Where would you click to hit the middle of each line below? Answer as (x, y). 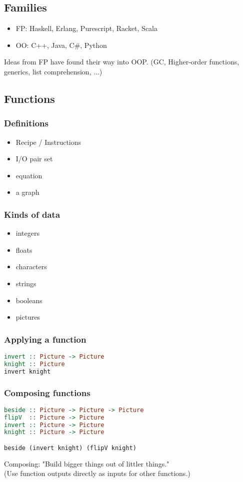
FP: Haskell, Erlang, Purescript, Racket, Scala (87, 28)
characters (31, 266)
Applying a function (45, 339)
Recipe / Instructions (48, 142)
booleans (29, 300)
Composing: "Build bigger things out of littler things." (87, 463)
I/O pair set (34, 159)
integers (27, 233)
